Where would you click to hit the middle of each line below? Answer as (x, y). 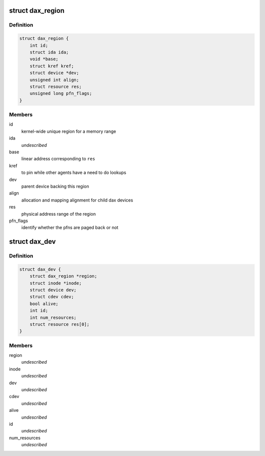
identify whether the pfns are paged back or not (70, 228)
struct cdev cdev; (52, 297)
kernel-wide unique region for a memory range (69, 131)
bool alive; (44, 304)
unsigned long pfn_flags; (61, 94)
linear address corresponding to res (58, 159)
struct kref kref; (52, 66)
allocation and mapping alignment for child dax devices (77, 200)
